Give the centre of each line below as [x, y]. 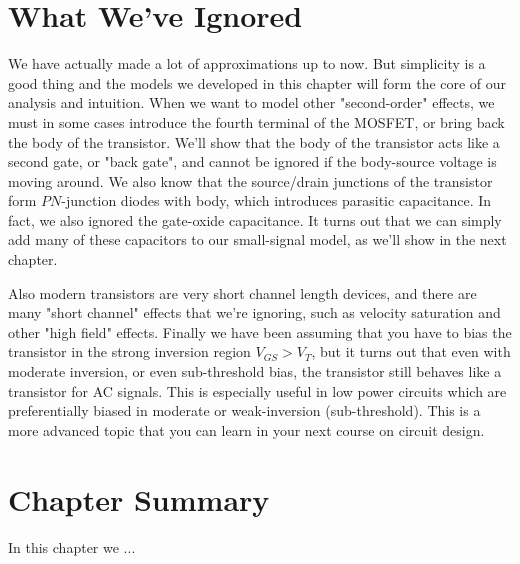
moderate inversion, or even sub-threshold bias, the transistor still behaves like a [255, 371]
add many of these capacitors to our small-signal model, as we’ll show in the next [257, 239]
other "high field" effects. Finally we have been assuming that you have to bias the [260, 331]
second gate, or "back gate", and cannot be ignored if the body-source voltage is [252, 161]
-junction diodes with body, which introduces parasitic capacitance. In [276, 200]
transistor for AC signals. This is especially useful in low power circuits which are [257, 390]
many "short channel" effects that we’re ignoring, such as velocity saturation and [254, 312]
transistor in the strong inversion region [129, 351]
